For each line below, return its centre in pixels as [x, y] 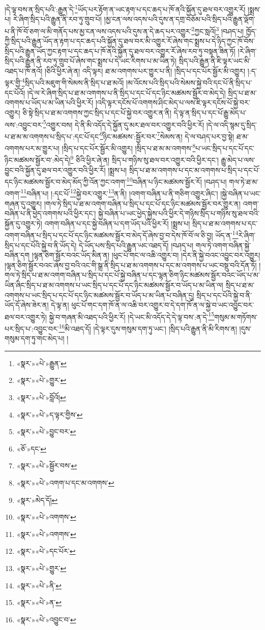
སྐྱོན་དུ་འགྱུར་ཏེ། [23, 223]
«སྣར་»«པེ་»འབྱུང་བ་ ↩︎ [46, 619]
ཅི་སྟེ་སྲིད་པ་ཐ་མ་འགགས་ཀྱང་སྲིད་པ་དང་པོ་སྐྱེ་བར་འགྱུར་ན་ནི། [97, 112]
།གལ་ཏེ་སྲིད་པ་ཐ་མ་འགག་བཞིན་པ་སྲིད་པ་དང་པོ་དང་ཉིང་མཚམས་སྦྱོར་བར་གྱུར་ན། [142, 203]
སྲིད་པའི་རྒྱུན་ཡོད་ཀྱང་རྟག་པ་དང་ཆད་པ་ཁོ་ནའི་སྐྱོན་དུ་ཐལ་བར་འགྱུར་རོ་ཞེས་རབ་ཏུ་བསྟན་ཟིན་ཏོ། [120, 51]
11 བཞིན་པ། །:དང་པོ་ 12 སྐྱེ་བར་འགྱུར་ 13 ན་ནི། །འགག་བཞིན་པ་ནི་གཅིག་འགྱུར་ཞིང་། [119, 192]
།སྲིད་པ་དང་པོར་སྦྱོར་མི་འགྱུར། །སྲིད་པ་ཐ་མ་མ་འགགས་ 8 [129, 147]
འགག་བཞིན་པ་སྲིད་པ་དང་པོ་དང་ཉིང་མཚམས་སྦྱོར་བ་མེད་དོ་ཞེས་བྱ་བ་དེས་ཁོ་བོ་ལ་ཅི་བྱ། [109, 235]
